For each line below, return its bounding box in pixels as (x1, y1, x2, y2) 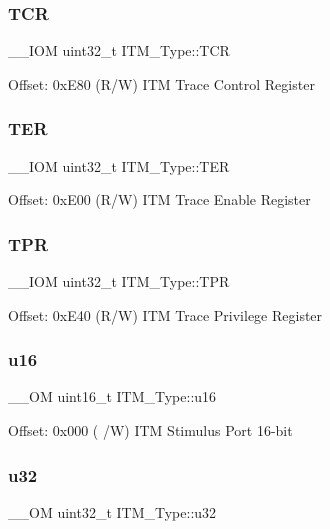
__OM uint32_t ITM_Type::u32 (8, 501, 217, 522)
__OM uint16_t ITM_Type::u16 (8, 386, 217, 407)
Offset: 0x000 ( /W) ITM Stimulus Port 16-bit (8, 420, 293, 441)
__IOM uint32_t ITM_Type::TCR (8, 40, 230, 61)
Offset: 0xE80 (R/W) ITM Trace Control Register (8, 73, 315, 94)
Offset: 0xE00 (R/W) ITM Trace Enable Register (8, 189, 311, 210)
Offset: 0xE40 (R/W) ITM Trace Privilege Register (8, 304, 323, 325)
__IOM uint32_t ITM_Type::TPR (8, 271, 230, 292)
